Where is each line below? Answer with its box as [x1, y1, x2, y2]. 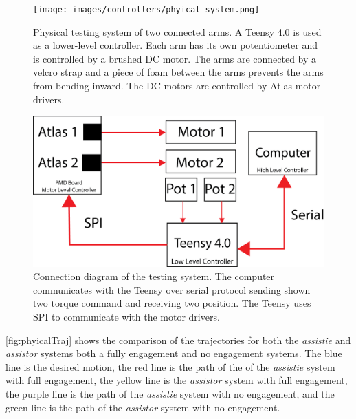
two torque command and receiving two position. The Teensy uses [33, 296, 311, 310]
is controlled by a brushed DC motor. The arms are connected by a [33, 51, 317, 65]
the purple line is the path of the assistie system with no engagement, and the [5, 387, 335, 401]
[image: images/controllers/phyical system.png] [33, 5, 260, 14]
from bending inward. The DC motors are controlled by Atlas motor [33, 78, 321, 93]
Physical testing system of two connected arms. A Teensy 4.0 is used [33, 24, 322, 39]
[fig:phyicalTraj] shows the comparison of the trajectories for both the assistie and [5, 332, 351, 347]
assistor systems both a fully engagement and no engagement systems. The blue [5, 346, 342, 361]
